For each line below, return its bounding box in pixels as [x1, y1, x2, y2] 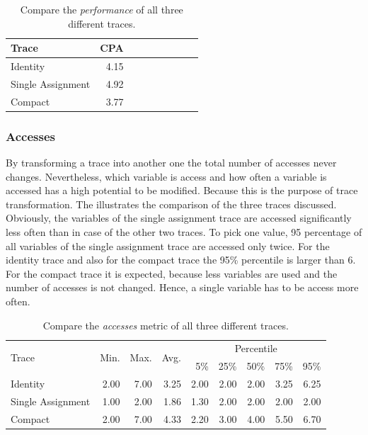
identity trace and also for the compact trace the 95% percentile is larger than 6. [6, 252, 356, 267]
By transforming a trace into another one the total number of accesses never [6, 155, 337, 170]
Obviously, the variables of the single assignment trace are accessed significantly [6, 210, 352, 225]
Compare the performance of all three [20, 2, 183, 16]
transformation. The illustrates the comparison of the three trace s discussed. [6, 196, 337, 211]
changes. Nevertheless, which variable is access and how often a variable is [6, 169, 327, 183]
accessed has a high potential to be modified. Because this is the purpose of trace [6, 183, 358, 198]
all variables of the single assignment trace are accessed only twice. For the [6, 238, 330, 253]
